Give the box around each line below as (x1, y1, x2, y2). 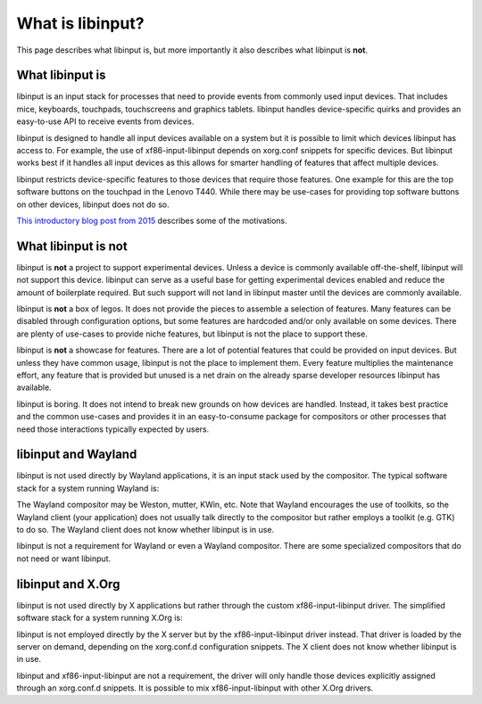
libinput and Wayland (16, 447, 137, 462)
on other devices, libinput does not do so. (16, 199, 170, 210)
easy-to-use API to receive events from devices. (16, 116, 195, 127)
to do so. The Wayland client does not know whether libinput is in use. (16, 525, 275, 535)
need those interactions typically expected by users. (16, 424, 210, 435)
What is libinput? (16, 13, 145, 33)
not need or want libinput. (16, 553, 112, 564)
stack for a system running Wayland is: (16, 483, 160, 493)
